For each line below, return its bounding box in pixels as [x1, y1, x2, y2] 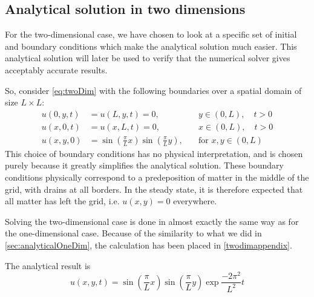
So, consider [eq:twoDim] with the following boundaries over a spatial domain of [5, 84, 302, 96]
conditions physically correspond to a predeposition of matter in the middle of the [5, 171, 309, 184]
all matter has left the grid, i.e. [5, 195, 120, 207]
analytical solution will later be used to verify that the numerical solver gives [5, 52, 290, 64]
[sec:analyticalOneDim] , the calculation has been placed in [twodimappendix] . [5, 239, 292, 252]
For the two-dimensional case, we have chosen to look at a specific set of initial [5, 28, 297, 41]
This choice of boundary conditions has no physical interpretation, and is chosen [5, 147, 303, 159]
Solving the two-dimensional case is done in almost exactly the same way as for [5, 215, 299, 227]
